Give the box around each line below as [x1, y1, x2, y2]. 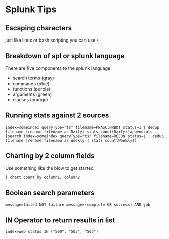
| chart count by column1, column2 [5, 175, 80, 180]
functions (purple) [12, 86, 51, 92]
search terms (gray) [12, 75, 54, 81]
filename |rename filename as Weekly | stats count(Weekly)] [5, 138, 137, 143]
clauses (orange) [12, 96, 48, 102]
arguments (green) [12, 91, 52, 97]
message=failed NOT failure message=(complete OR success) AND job [5, 202, 151, 207]
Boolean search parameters [5, 188, 95, 197]
